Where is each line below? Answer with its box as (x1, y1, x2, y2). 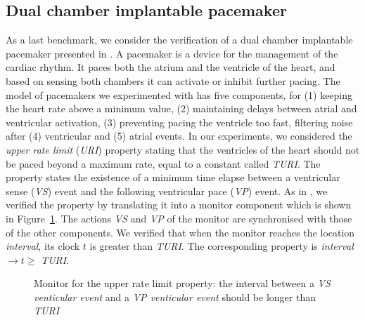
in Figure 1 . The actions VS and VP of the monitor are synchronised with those (6, 211, 352, 225)
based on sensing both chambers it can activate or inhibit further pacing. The (6, 73, 340, 88)
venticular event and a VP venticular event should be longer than (34, 289, 316, 304)
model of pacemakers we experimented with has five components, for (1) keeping (6, 87, 353, 102)
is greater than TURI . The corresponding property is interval (89, 239, 354, 253)
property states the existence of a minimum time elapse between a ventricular (6, 170, 340, 185)
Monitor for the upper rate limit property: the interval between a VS (34, 276, 331, 291)
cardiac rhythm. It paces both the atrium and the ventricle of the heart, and (6, 60, 335, 74)
